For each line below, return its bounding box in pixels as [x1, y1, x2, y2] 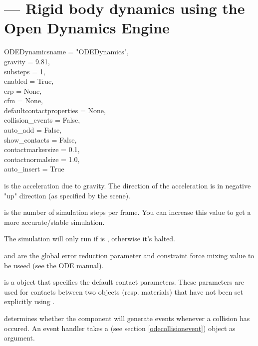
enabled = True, [4, 76, 54, 86]
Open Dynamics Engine [4, 17, 170, 38]
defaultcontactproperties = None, [4, 105, 106, 115]
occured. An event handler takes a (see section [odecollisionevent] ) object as [4, 323, 236, 333]
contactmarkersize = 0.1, [4, 144, 80, 155]
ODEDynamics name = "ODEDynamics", [4, 46, 129, 57]
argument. [4, 333, 35, 343]
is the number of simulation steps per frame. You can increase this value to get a [4, 207, 251, 217]
